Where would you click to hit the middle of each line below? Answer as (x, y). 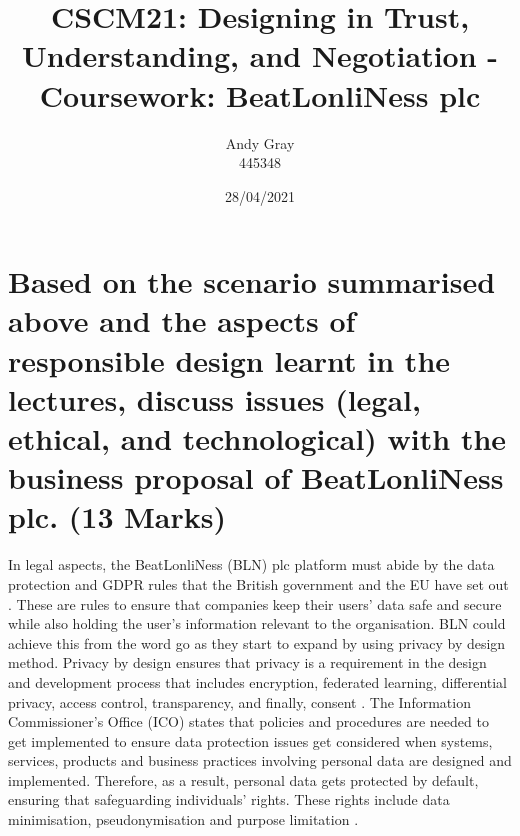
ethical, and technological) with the (257, 438)
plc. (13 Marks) (117, 516)
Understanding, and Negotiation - (260, 55)
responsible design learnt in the (229, 359)
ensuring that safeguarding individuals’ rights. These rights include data (229, 799)
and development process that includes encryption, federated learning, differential (258, 681)
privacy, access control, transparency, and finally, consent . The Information (239, 701)
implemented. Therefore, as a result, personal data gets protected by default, (243, 779)
